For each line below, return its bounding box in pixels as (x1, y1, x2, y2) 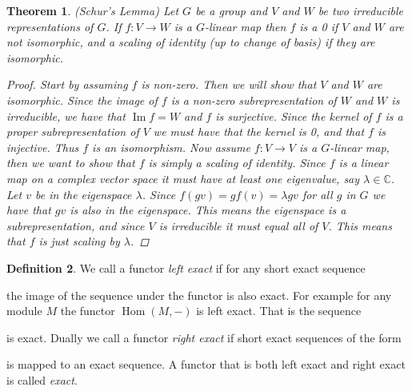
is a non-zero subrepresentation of (170, 91, 337, 108)
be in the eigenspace (34, 186, 132, 202)
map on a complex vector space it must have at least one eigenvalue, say (6, 170, 360, 186)
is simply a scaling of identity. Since (148, 154, 326, 171)
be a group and (195, 2, 268, 18)
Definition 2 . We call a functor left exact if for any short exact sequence (6, 259, 366, 276)
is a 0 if (299, 18, 338, 34)
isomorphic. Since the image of (6, 91, 158, 108)
